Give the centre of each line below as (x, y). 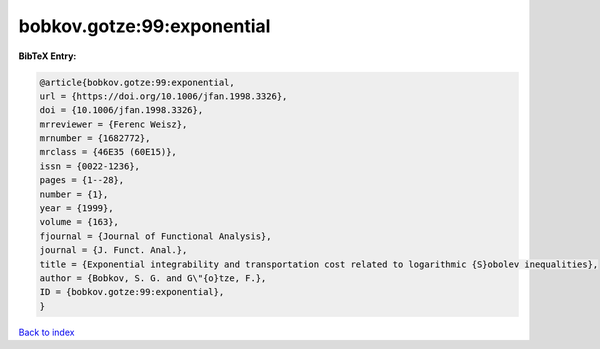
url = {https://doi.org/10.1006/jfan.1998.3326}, (163, 96)
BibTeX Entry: (47, 56)
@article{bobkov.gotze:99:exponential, (137, 82)
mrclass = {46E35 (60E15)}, (108, 152)
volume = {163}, (79, 222)
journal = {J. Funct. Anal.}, (113, 250)
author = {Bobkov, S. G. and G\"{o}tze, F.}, (153, 278)
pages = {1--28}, (82, 180)
